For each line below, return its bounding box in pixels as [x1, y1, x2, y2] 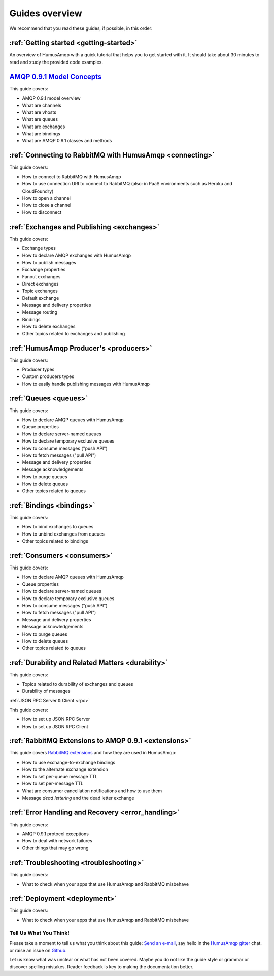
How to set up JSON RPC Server [22, 716, 90, 722]
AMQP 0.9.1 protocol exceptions [22, 831, 89, 837]
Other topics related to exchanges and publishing [22, 330, 125, 336]
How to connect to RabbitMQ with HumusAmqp [22, 173, 121, 180]
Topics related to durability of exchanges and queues [22, 681, 134, 687]
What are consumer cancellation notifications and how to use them [22, 788, 162, 794]
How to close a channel [22, 202, 72, 208]
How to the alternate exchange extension [22, 766, 109, 772]
